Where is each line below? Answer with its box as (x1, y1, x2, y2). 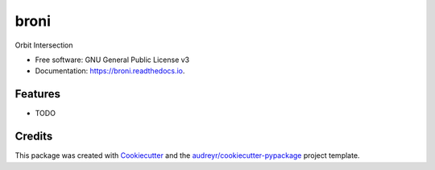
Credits (14, 130, 53, 143)
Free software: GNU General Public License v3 (35, 55, 190, 64)
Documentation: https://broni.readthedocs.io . (35, 66, 185, 76)
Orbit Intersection (14, 40, 73, 50)
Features (14, 87, 60, 101)
